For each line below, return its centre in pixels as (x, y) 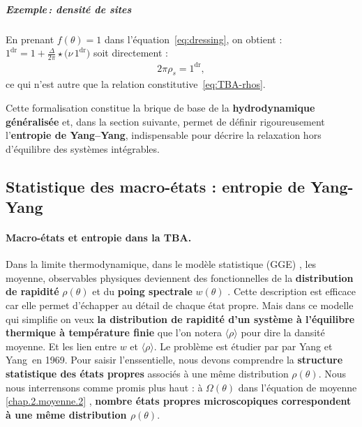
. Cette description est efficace (292, 291)
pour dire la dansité (283, 332)
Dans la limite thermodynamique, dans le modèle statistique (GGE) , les (161, 264)
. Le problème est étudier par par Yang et (243, 346)
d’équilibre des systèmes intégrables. (83, 148)
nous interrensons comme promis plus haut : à (104, 387)
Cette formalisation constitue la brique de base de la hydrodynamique (160, 107)
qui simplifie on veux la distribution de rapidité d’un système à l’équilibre (180, 319)
